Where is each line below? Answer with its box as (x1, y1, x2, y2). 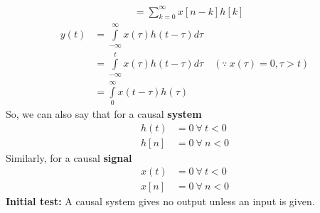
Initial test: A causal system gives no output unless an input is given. (6, 194, 315, 209)
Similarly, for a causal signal (6, 150, 132, 165)
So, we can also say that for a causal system (6, 106, 202, 121)
